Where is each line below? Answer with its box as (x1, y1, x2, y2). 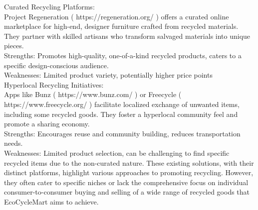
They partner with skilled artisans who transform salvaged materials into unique (4, 30, 251, 41)
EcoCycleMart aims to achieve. (4, 196, 99, 207)
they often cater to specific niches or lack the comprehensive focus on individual (4, 177, 249, 187)
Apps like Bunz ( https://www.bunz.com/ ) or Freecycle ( (4, 89, 182, 100)
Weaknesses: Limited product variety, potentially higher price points (4, 70, 213, 80)
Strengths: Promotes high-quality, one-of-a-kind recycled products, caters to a (4, 50, 242, 60)
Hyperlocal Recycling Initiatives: (4, 79, 104, 90)
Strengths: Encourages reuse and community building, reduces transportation (4, 128, 241, 138)
